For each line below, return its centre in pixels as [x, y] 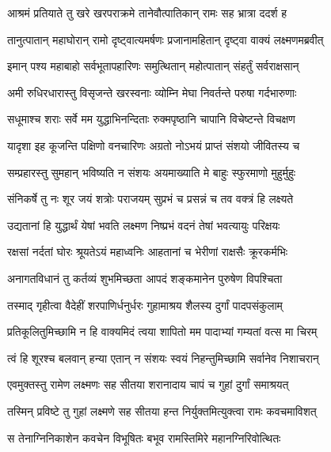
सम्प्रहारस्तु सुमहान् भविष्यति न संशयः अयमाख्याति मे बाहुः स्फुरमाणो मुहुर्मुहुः [152, 172]
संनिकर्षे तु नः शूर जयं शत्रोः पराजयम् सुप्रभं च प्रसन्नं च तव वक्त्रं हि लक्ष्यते [150, 199]
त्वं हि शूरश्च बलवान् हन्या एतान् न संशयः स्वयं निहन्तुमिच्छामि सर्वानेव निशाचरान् [163, 358]
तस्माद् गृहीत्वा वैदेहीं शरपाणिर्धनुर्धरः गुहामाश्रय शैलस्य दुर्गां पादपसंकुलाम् [145, 305]
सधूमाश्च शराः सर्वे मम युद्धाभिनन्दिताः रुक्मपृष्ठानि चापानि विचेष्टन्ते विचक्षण [151, 119]
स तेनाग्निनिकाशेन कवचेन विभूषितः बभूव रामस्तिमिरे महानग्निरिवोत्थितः [144, 437]
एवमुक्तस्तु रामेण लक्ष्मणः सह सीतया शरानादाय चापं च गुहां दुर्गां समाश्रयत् [148, 384]
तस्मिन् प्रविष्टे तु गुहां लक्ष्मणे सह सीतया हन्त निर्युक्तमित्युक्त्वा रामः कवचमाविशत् [162, 411]
